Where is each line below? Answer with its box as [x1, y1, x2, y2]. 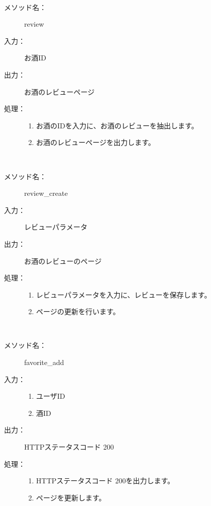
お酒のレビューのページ [24, 255, 102, 266]
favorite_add [24, 357, 64, 368]
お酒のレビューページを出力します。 [36, 137, 156, 148]
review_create [24, 188, 68, 198]
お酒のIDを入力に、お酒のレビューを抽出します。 [36, 120, 198, 130]
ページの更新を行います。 [36, 306, 120, 317]
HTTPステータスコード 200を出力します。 [36, 475, 175, 486]
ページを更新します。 [36, 492, 106, 502]
